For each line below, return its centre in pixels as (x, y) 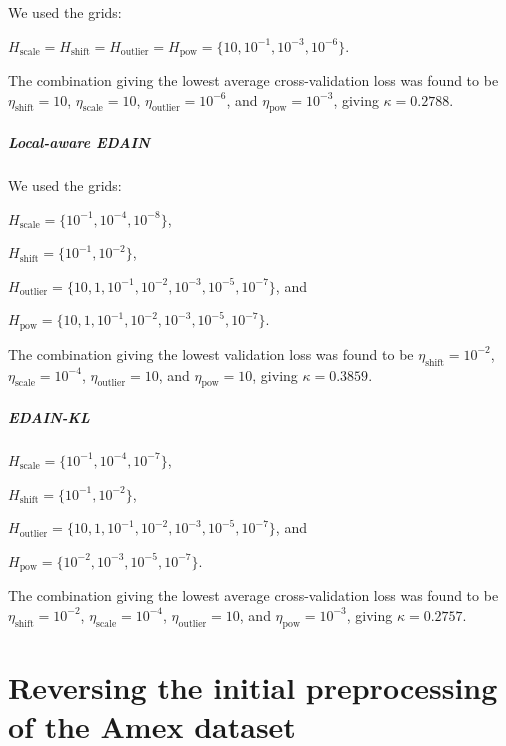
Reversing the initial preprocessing (253, 686)
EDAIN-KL (49, 417)
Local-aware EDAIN (79, 142)
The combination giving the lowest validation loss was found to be (211, 353)
